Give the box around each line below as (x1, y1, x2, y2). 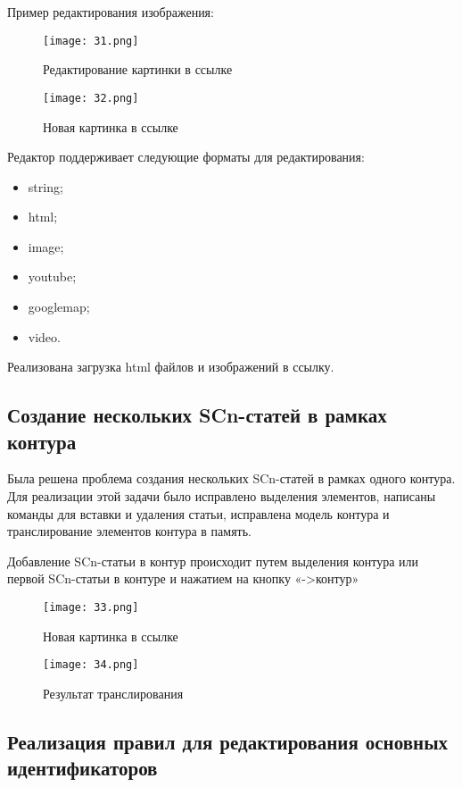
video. (28, 327, 61, 346)
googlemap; (28, 297, 90, 316)
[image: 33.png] (43, 601, 139, 614)
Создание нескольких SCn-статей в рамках (7, 401, 387, 429)
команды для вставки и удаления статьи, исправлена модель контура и (7, 504, 390, 523)
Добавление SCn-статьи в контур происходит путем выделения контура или (7, 551, 418, 570)
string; (28, 177, 63, 196)
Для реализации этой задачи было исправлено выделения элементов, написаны (7, 487, 436, 506)
